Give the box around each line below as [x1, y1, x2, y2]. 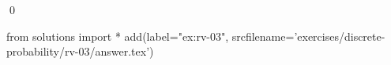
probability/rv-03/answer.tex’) [6, 43, 154, 60]
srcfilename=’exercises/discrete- [231, 27, 385, 44]
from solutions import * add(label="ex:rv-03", [6, 27, 229, 44]
